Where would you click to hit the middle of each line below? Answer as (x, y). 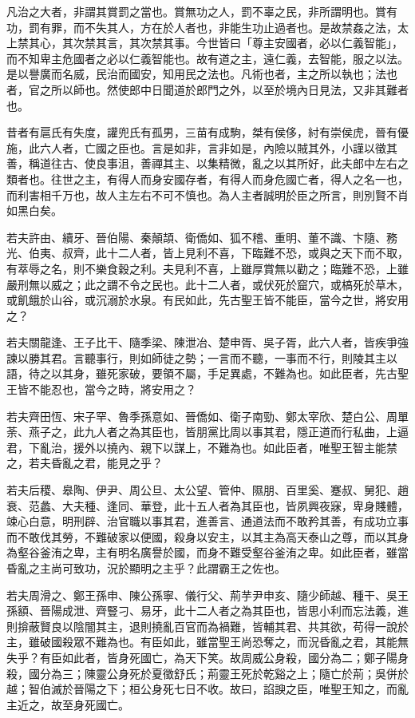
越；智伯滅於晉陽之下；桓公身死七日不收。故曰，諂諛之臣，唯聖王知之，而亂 (207, 689)
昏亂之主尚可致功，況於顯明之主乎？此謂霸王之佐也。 (146, 568)
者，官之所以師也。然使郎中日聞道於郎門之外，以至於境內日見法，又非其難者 (207, 89)
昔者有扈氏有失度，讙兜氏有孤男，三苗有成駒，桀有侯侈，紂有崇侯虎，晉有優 (207, 132)
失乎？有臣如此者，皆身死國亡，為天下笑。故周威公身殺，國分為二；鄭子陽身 (207, 657)
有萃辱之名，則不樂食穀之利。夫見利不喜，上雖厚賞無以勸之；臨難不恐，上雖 (207, 268)
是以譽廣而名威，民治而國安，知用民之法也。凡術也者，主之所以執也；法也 (202, 74)
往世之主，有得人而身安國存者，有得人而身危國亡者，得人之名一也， (229, 179)
